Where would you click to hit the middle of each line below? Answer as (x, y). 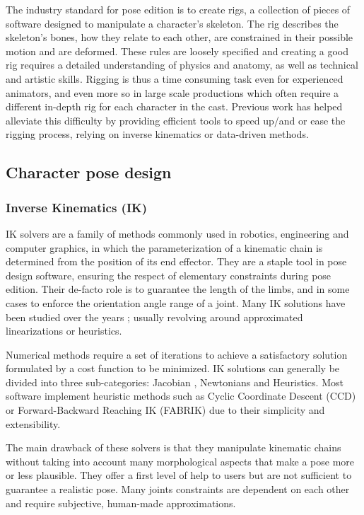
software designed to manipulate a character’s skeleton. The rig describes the (172, 23)
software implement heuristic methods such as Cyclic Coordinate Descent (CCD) (181, 396)
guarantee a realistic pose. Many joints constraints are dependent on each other (178, 489)
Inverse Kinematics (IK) (77, 207)
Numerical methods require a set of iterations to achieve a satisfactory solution (177, 354)
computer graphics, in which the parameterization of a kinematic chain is (164, 247)
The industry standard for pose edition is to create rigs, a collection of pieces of (178, 9)
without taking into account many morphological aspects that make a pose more (180, 461)
